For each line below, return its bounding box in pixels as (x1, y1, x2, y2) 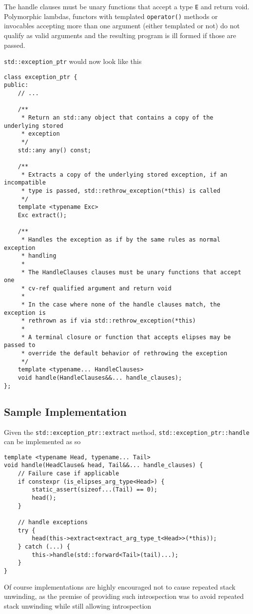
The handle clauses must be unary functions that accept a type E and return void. (4, 1, 250, 11)
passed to (4, 342, 36, 349)
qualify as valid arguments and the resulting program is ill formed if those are (4, 30, 236, 40)
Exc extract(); (18, 211, 67, 219)
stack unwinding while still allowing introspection (4, 600, 152, 611)
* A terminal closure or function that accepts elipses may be (21, 333, 231, 341)
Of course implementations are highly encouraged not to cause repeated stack (4, 581, 235, 592)
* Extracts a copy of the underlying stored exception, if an (21, 171, 228, 178)
